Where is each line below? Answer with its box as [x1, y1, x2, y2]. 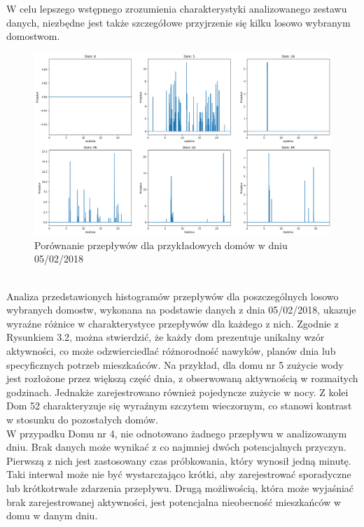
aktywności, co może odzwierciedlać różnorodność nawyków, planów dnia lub [6, 343, 336, 358]
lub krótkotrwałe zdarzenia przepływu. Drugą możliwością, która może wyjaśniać [6, 480, 354, 495]
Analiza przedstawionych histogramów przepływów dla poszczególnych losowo [6, 288, 339, 303]
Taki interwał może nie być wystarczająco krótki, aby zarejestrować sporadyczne [6, 467, 351, 482]
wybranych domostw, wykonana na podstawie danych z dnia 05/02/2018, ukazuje [6, 302, 356, 317]
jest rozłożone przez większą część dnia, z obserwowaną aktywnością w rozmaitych [6, 371, 358, 386]
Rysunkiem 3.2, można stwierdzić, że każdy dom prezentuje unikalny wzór [6, 330, 325, 344]
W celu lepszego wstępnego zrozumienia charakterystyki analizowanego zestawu [6, 1, 347, 15]
